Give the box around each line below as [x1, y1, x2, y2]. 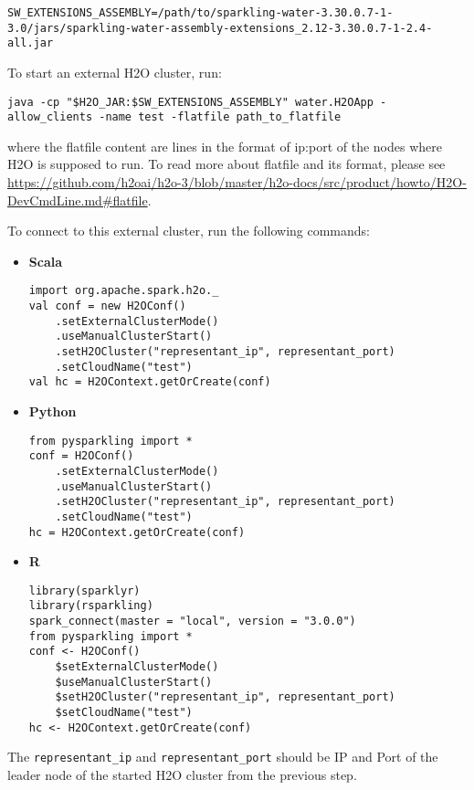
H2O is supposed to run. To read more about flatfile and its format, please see [7, 154, 446, 174]
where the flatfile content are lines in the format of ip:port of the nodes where [7, 136, 442, 155]
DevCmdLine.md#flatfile [7, 190, 148, 209]
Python [28, 402, 77, 421]
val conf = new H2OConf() [28, 300, 186, 313]
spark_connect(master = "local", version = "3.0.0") [28, 615, 356, 628]
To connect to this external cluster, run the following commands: [7, 221, 371, 240]
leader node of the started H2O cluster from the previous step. [7, 765, 357, 785]
